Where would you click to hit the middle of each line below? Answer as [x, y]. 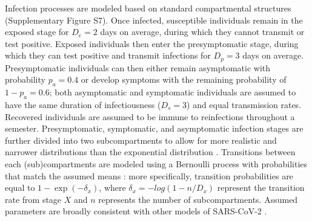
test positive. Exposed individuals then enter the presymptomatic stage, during [152, 43]
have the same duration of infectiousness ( [83, 105]
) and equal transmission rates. [244, 105]
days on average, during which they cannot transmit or [202, 32]
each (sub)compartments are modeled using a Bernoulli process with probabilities [156, 163]
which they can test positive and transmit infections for [108, 55]
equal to [20, 187]
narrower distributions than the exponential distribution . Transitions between [150, 152]
